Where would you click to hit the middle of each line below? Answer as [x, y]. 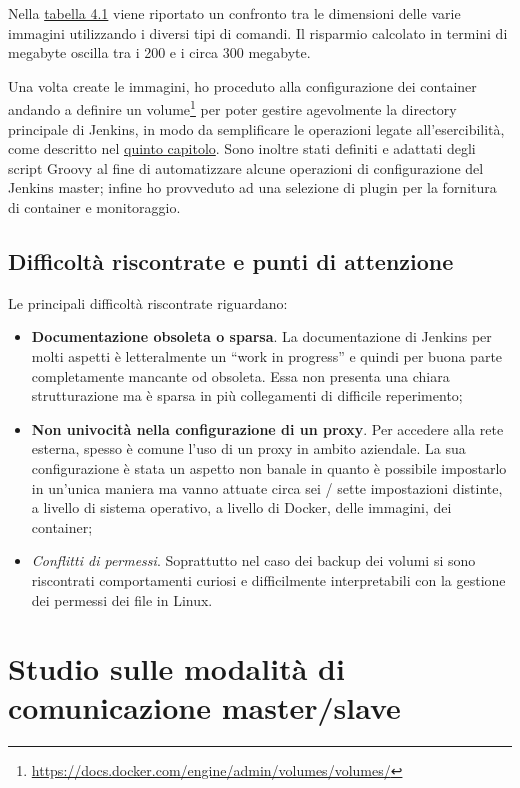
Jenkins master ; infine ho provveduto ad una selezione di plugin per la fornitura [252, 187]
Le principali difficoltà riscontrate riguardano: [148, 302]
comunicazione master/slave [204, 707]
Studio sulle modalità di [176, 668]
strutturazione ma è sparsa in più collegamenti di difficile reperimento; [247, 395]
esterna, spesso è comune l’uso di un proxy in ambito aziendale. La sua [248, 448]
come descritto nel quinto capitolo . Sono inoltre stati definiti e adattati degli [242, 148]
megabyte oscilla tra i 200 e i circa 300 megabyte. [159, 52]
